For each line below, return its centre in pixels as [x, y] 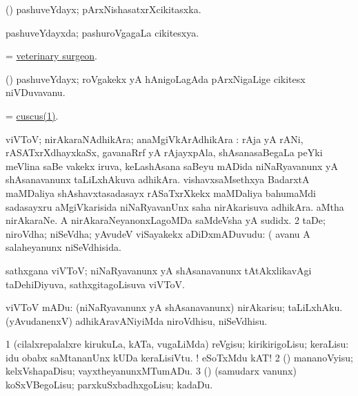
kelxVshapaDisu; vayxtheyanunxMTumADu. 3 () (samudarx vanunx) [151, 371]
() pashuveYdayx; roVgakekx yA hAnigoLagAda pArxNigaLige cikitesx [156, 78]
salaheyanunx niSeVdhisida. [63, 247]
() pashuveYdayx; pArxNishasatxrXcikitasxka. [103, 9]
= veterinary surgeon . [51, 56]
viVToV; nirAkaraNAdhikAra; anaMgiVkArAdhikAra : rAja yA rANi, [155, 139]
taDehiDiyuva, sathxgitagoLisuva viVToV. [95, 284]
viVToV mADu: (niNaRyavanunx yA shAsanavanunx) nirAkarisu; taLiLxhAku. [174, 307]
